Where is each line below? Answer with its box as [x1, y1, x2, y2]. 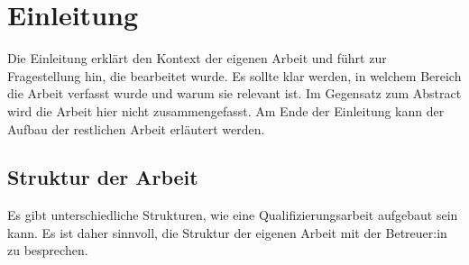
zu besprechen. [7, 241, 88, 260]
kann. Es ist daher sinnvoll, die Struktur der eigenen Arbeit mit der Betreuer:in [7, 223, 447, 242]
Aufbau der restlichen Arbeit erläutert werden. [7, 119, 265, 138]
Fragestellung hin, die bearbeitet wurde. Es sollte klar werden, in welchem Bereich [7, 66, 462, 85]
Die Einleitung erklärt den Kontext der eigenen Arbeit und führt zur [7, 49, 387, 68]
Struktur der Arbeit [7, 163, 198, 191]
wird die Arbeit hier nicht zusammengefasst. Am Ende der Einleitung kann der [7, 101, 445, 120]
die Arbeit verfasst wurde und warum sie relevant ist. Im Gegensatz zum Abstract [7, 84, 462, 103]
